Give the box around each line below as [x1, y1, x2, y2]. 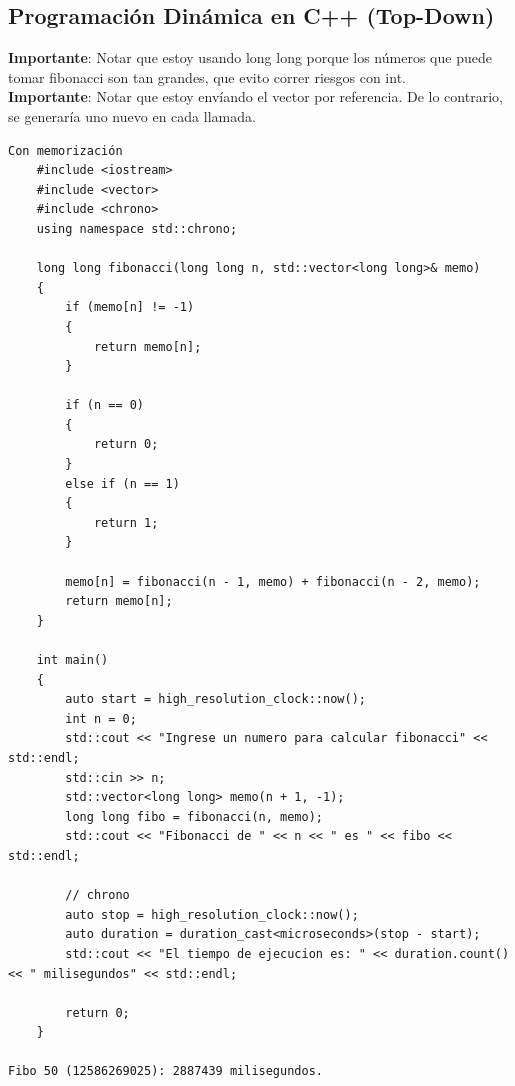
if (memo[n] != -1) [65, 300, 195, 315]
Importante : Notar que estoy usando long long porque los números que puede [8, 47, 492, 68]
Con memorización [8, 143, 123, 158]
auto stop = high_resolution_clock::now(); [65, 907, 359, 922]
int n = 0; [65, 711, 137, 726]
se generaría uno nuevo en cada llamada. [8, 105, 256, 126]
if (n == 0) [65, 398, 145, 413]
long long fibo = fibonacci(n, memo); [65, 809, 323, 824]
